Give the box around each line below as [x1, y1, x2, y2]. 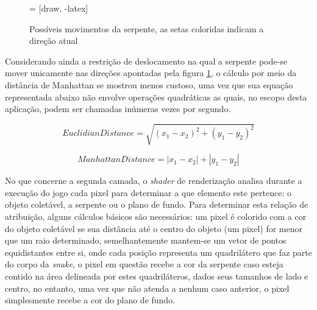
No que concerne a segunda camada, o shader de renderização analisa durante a [5, 174, 302, 187]
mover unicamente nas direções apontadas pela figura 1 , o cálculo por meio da [5, 66, 297, 79]
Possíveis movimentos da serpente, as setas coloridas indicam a [29, 22, 264, 35]
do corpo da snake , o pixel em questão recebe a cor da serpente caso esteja [5, 258, 283, 270]
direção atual [29, 34, 78, 47]
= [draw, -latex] [29, 2, 88, 14]
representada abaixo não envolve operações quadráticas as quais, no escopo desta [5, 90, 307, 103]
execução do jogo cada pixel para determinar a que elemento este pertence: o [5, 186, 291, 199]
